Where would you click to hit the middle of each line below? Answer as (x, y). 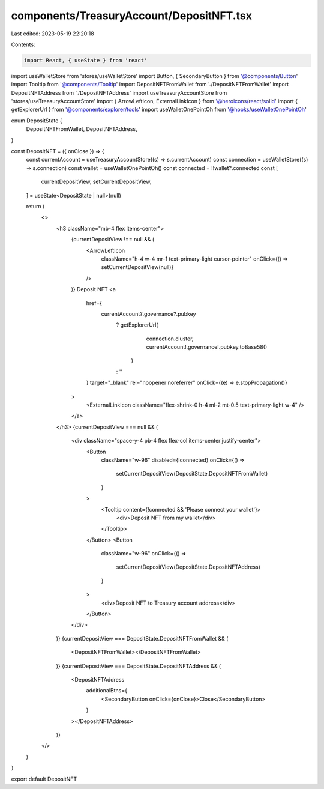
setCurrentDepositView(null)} (137, 267)
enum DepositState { (37, 121)
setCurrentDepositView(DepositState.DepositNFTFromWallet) (192, 474)
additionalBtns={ (106, 691)
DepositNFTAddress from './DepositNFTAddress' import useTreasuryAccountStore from (119, 92)
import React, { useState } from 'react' (85, 60)
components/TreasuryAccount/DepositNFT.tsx (131, 16)
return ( (35, 206)
